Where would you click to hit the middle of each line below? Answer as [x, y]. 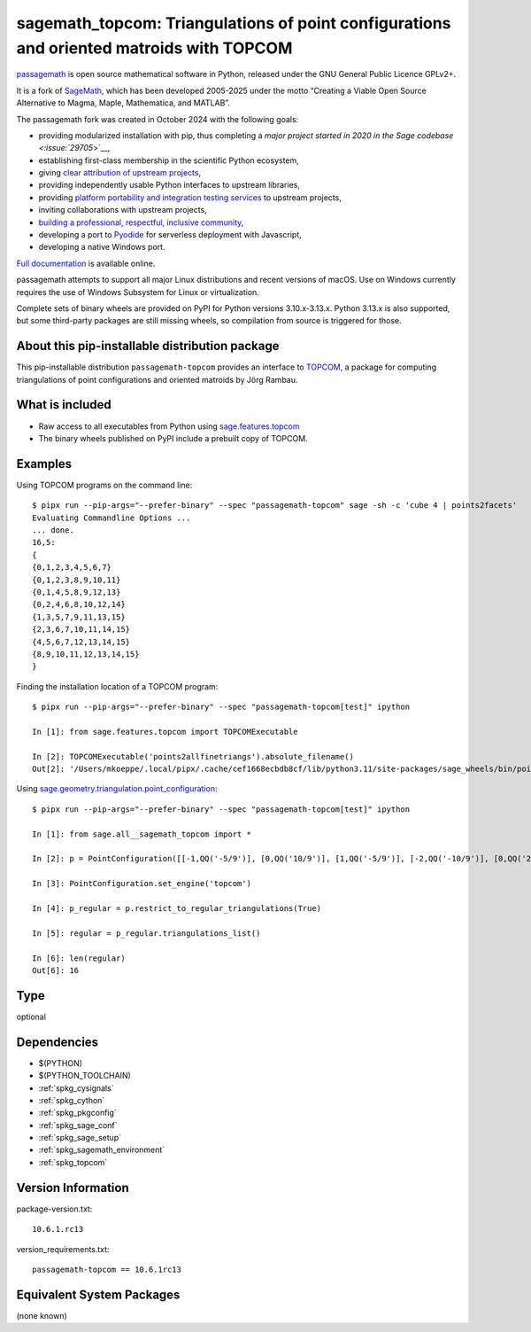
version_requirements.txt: [63, 1249]
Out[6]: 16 [56, 970]
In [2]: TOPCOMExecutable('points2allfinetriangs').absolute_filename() [193, 756]
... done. [53, 530]
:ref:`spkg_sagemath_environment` [102, 1150]
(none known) [42, 1315]
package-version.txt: [54, 1209]
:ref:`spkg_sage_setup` [80, 1138]
